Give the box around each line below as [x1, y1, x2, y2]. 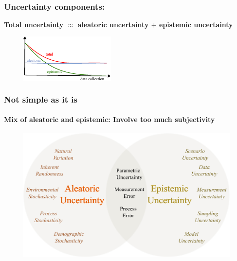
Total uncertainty [4, 19, 64, 30]
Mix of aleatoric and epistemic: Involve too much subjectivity [4, 114, 215, 124]
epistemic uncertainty [159, 19, 233, 30]
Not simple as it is [4, 93, 77, 105]
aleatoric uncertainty [77, 19, 149, 30]
